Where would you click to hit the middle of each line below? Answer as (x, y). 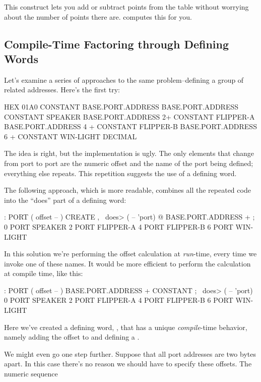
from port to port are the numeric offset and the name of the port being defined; (129, 163)
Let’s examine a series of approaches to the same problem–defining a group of (124, 79)
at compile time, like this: (44, 273)
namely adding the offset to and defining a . (72, 337)
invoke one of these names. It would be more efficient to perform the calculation (127, 263)
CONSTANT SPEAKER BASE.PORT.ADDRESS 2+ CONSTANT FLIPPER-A (129, 116)
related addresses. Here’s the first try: (62, 90)
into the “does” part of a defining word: (65, 200)
